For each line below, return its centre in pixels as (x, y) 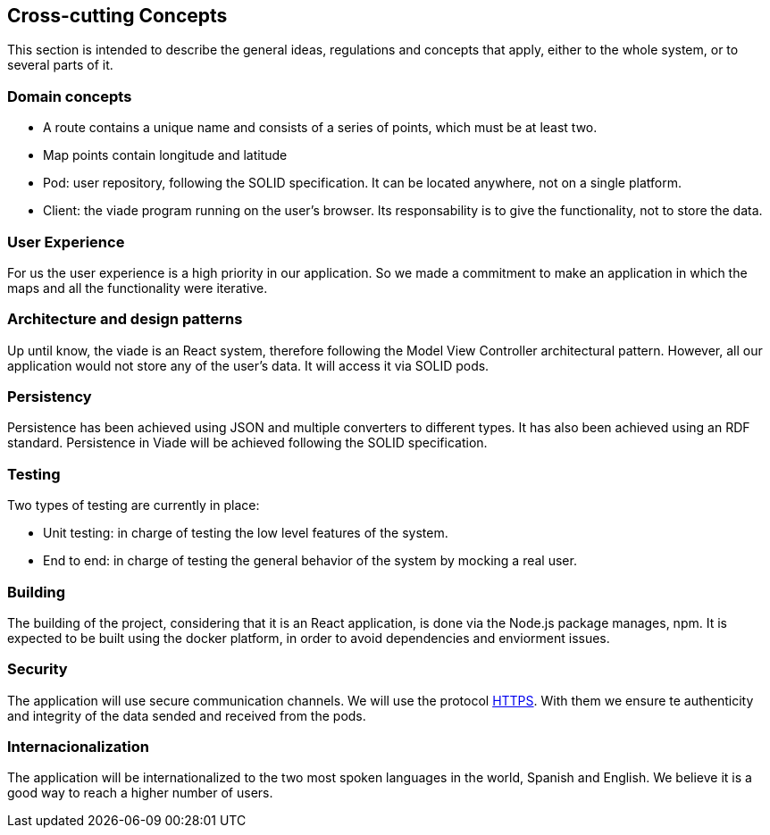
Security (38, 669)
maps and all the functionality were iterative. (138, 288)
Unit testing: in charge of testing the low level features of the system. (246, 533)
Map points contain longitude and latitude (165, 155)
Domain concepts (70, 96)
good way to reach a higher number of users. (140, 793)
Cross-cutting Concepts (117, 16)
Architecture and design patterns (125, 319)
